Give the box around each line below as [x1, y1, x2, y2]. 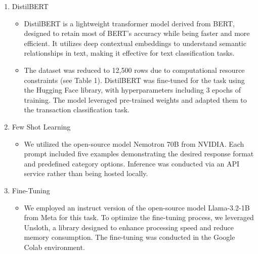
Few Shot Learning [12, 121, 71, 132]
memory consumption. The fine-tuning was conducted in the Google [24, 232, 235, 242]
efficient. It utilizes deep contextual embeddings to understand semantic [24, 37, 246, 48]
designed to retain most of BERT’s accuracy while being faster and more [24, 28, 250, 38]
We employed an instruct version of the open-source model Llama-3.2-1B [24, 202, 250, 213]
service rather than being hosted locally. [24, 168, 148, 179]
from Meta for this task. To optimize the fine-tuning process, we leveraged [24, 212, 254, 223]
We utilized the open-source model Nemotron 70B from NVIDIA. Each [24, 138, 244, 149]
